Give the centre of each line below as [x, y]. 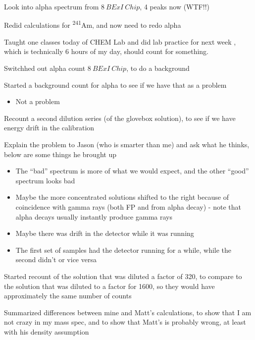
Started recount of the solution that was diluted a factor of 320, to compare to [123, 276]
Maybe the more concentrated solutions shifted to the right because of [122, 197]
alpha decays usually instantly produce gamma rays [94, 216]
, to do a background [158, 68]
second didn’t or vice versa [56, 259]
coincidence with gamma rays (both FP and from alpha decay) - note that [128, 206]
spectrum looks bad [45, 180]
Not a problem [38, 101]
